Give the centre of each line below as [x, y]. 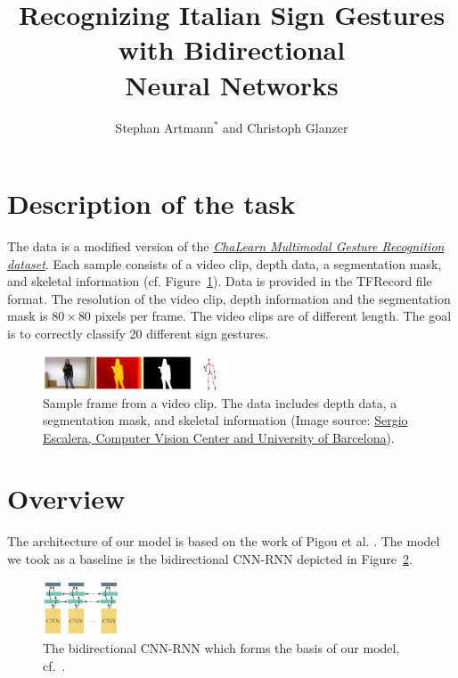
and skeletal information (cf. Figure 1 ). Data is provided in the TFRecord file [220, 281]
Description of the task [151, 204]
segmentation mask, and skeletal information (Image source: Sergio [225, 420]
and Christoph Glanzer [286, 127]
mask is [28, 316]
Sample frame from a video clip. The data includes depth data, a [220, 402]
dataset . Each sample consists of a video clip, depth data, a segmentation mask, [225, 263]
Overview [66, 498]
